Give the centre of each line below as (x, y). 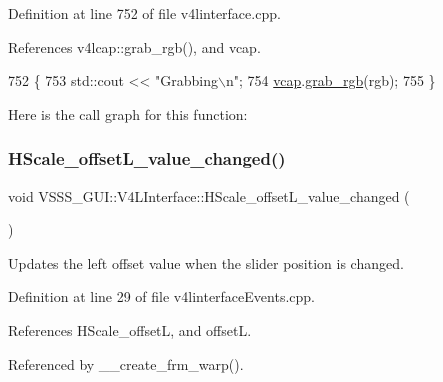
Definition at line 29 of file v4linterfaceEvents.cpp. (161, 296)
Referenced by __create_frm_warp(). (126, 363)
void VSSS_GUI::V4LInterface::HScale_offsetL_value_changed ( (209, 195)
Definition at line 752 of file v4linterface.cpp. (144, 13)
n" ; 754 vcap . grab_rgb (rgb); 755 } (331, 80)
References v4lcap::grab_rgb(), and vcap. (134, 46)
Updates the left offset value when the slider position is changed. (206, 262)
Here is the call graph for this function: (128, 113)
